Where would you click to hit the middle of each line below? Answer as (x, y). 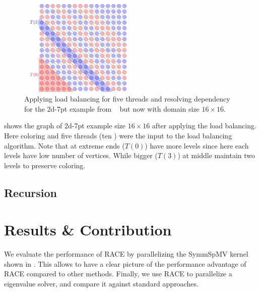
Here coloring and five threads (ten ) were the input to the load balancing (118, 135)
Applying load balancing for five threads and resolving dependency (127, 99)
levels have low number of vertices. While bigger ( (81, 155)
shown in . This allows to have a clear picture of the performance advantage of (125, 263)
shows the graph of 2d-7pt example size (65, 126)
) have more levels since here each (197, 145)
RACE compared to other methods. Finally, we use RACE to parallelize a (118, 274)
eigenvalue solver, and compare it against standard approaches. (101, 284)
